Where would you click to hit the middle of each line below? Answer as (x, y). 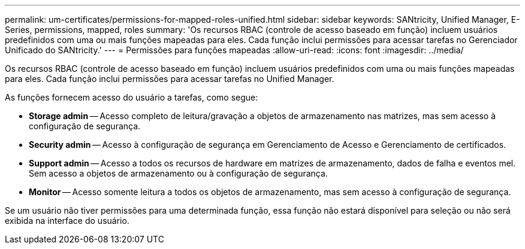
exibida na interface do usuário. (67, 221)
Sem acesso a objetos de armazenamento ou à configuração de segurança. (178, 173)
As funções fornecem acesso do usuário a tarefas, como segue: (132, 97)
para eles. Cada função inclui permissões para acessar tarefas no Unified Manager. (170, 79)
